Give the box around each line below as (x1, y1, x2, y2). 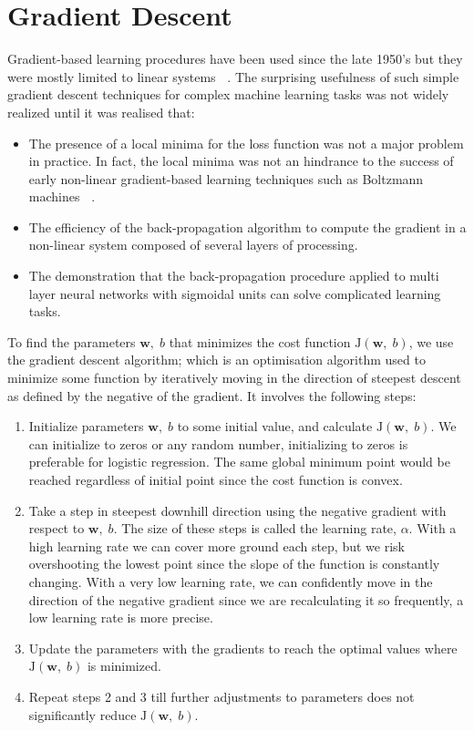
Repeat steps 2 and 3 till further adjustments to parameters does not (28, 686, 415, 705)
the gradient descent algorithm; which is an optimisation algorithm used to (7, 350, 426, 369)
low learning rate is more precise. (28, 608, 213, 627)
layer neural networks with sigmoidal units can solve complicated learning (28, 283, 441, 303)
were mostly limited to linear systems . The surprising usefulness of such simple (7, 67, 459, 86)
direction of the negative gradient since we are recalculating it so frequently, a (28, 590, 464, 609)
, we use (408, 332, 454, 351)
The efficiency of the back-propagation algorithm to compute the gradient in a (28, 217, 467, 236)
